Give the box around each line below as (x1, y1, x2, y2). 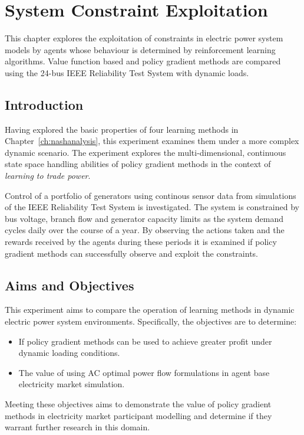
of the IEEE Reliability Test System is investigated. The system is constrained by (5, 201, 299, 213)
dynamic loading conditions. (18, 346, 120, 359)
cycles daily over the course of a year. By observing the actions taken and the (5, 224, 285, 236)
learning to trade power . (5, 169, 91, 182)
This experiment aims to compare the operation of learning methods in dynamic (5, 303, 295, 316)
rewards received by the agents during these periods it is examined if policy (5, 236, 277, 248)
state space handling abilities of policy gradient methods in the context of (5, 158, 271, 170)
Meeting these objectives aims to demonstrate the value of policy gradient (5, 398, 272, 410)
